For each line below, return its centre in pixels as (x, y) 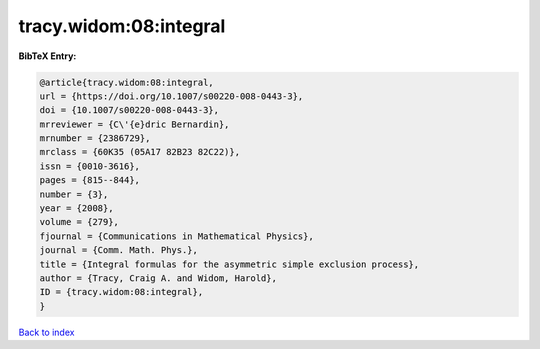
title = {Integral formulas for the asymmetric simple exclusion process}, (229, 264)
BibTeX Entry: (47, 56)
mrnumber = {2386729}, (95, 138)
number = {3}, (74, 194)
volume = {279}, (79, 222)
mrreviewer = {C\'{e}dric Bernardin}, (134, 124)
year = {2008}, (76, 208)
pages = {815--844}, (89, 180)
